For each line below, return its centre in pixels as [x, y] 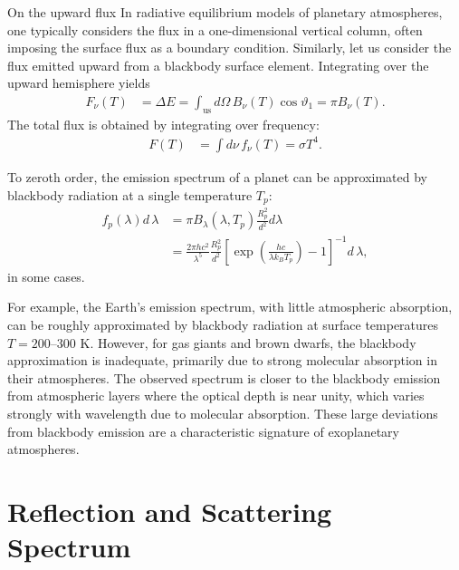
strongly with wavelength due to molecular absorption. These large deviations [223, 413]
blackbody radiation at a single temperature [130, 194]
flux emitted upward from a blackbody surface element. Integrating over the [218, 65]
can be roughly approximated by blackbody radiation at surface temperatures [223, 324]
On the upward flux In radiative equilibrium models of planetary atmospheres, [225, 12]
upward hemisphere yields [79, 83]
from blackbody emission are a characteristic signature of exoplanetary [203, 431]
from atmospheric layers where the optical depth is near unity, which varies [216, 396]
